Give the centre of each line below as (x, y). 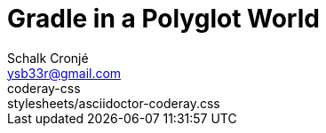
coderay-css (44, 88)
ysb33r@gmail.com (64, 73)
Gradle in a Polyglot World (163, 19)
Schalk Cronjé (48, 58)
